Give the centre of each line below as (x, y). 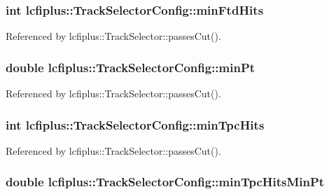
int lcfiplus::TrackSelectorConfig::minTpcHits (135, 124)
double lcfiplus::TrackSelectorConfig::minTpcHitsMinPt (165, 182)
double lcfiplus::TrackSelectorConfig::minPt (131, 67)
